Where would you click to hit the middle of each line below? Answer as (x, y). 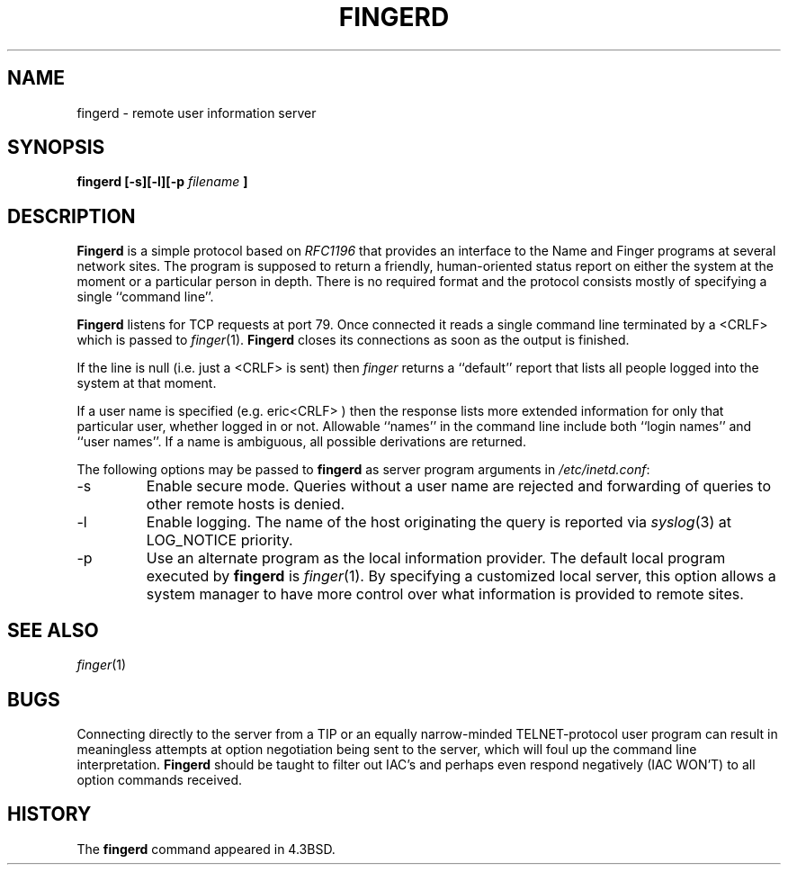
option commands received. (159, 779)
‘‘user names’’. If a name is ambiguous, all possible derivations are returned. (301, 442)
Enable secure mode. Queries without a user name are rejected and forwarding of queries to (458, 486)
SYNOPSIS (56, 148)
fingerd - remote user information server (197, 112)
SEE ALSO (53, 630)
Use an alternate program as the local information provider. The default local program (436, 558)
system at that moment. (147, 383)
